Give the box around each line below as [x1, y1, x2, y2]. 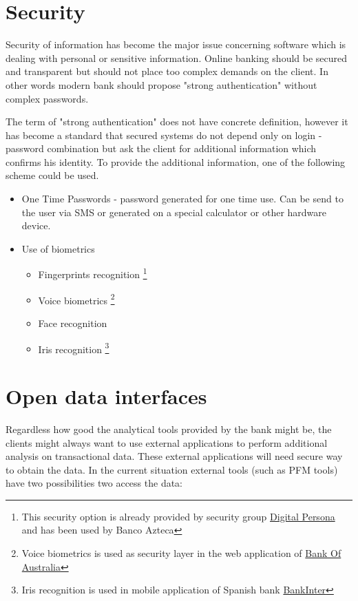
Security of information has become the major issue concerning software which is [6, 37, 346, 52]
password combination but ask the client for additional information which [6, 141, 317, 156]
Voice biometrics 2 [38, 291, 115, 307]
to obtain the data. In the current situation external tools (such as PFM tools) [6, 462, 338, 476]
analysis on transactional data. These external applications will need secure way [6, 449, 343, 463]
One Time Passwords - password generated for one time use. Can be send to [21, 191, 344, 206]
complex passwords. [6, 91, 89, 105]
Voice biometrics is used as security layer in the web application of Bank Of [21, 546, 341, 560]
